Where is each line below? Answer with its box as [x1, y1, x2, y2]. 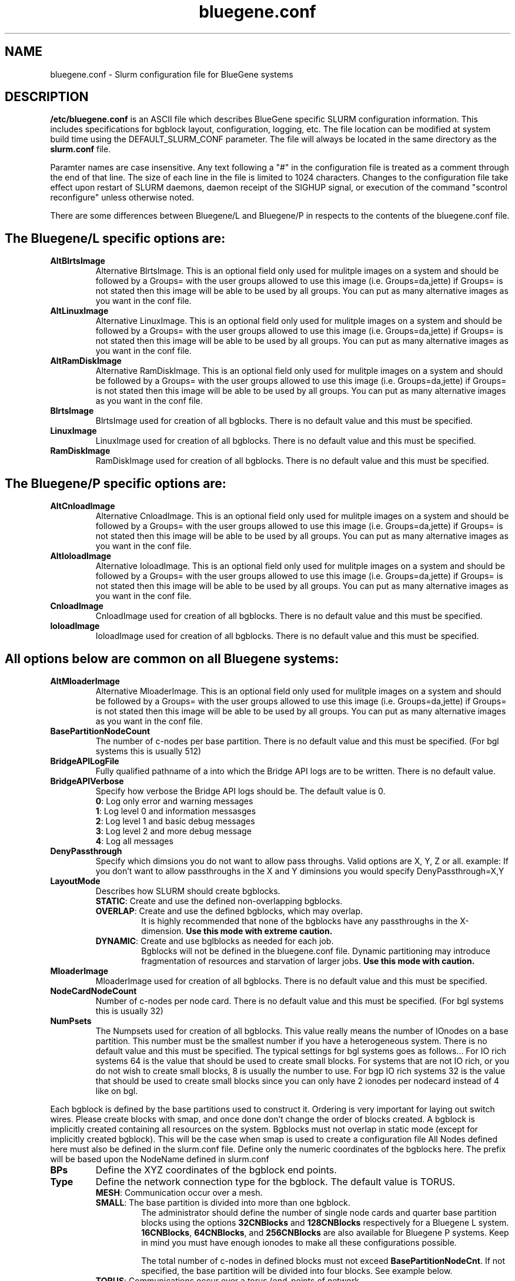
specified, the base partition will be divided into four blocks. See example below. [141, 1265, 453, 1276]
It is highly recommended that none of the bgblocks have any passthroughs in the [141, 915, 458, 926]
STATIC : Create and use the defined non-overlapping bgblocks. [95, 895, 343, 906]
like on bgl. [95, 1085, 138, 1096]
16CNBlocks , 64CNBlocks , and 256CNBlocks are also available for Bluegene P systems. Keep [141, 1227, 509, 1237]
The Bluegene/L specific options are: [5, 230, 226, 246]
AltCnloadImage [50, 501, 115, 511]
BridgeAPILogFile [50, 755, 119, 766]
